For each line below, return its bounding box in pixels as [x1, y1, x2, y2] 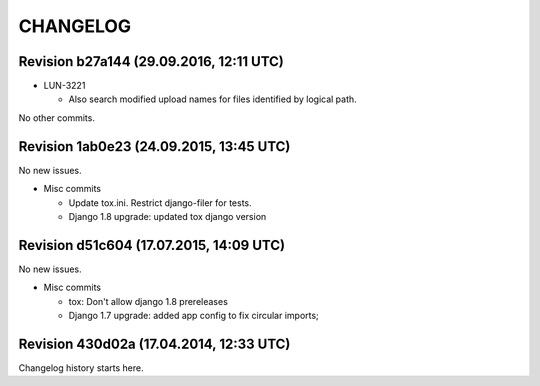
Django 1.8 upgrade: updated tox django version [68, 210, 267, 222]
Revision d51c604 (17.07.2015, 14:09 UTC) [18, 236, 285, 254]
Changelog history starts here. [18, 361, 144, 374]
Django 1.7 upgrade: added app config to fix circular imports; [68, 310, 319, 321]
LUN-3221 [43, 80, 86, 92]
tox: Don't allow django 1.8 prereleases [68, 295, 229, 307]
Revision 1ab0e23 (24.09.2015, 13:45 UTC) [18, 138, 291, 155]
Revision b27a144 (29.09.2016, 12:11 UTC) [18, 53, 284, 70]
